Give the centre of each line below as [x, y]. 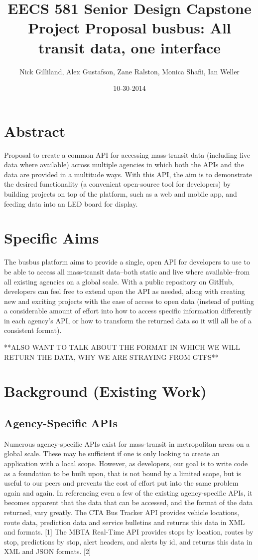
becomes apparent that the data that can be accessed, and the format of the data [129, 502]
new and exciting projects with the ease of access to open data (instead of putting [129, 301]
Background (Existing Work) [105, 391]
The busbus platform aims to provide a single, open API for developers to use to [127, 262]
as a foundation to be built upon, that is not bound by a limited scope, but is [123, 473]
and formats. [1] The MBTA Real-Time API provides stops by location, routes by [129, 532]
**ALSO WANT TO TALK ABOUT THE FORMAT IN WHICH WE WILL [122, 347]
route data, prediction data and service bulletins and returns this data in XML [125, 522]
